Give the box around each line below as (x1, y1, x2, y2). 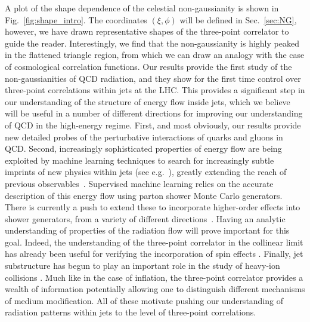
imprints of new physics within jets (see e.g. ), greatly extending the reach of (5, 165, 287, 178)
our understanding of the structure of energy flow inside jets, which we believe (5, 95, 290, 108)
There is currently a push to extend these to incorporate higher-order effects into (5, 201, 300, 213)
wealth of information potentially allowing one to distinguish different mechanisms (5, 283, 305, 295)
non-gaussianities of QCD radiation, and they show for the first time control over (5, 72, 301, 84)
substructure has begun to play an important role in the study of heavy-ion (5, 259, 280, 272)
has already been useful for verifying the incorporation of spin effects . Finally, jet (5, 247, 303, 260)
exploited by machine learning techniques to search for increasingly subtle (5, 154, 274, 166)
